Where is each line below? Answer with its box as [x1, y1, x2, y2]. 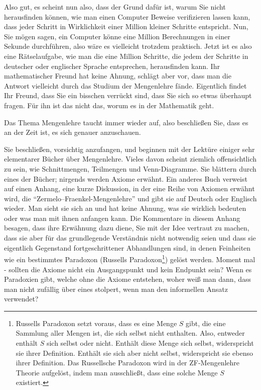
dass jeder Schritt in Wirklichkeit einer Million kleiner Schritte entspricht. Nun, [4, 21, 248, 32]
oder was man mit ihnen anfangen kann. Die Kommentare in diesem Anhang [4, 212, 240, 223]
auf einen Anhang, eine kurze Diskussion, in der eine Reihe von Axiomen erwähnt [4, 183, 255, 194]
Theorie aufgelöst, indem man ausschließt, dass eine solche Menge [16, 367, 218, 377]
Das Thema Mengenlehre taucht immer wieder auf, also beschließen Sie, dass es [4, 117, 248, 127]
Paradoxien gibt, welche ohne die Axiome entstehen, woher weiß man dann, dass [4, 274, 251, 284]
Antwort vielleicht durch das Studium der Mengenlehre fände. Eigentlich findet [4, 80, 247, 91]
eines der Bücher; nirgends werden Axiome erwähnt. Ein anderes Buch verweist [4, 173, 247, 184]
